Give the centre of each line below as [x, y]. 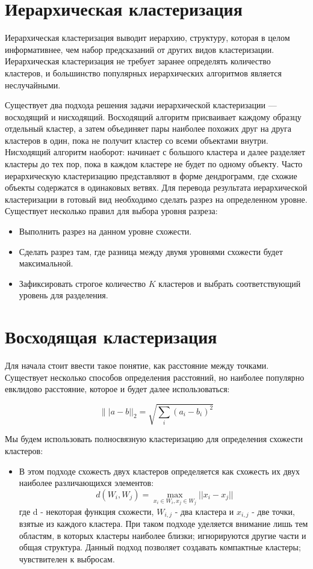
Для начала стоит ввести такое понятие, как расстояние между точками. [137, 365]
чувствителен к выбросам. [67, 558]
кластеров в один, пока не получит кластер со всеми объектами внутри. [137, 140]
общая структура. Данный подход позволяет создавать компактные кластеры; [160, 547]
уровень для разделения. [64, 295]
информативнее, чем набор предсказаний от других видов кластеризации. [140, 49]
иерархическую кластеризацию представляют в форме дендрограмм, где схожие [151, 175]
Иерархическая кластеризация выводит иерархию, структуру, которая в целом [147, 38]
